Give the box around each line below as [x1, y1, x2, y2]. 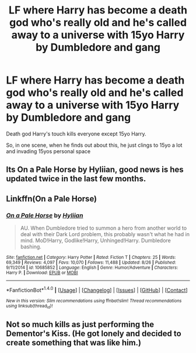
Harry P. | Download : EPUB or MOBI [6, 270, 78, 276]
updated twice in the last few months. [6, 174, 146, 184]
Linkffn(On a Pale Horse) [6, 193, 97, 203]
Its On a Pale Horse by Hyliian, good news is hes [6, 165, 184, 175]
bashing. [20, 243, 42, 250]
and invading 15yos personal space [6, 147, 91, 155]
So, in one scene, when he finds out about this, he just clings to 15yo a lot [6, 141, 183, 148]
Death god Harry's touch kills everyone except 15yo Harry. [6, 130, 147, 137]
